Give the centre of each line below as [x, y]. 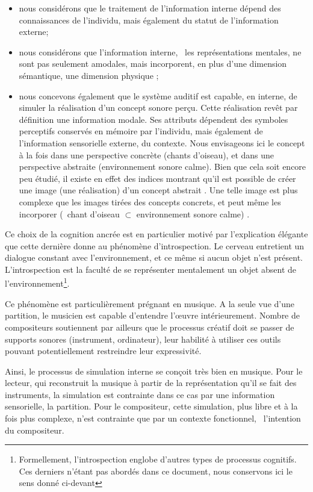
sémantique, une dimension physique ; [89, 75]
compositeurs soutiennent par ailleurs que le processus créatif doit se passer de [150, 327]
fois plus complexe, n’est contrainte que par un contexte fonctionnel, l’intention [153, 418]
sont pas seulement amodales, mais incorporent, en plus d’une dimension [153, 64]
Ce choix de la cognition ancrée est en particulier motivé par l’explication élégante [156, 234]
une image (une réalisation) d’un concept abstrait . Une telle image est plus [158, 190]
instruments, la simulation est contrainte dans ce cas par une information [140, 394]
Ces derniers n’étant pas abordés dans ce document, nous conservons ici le [156, 471]
